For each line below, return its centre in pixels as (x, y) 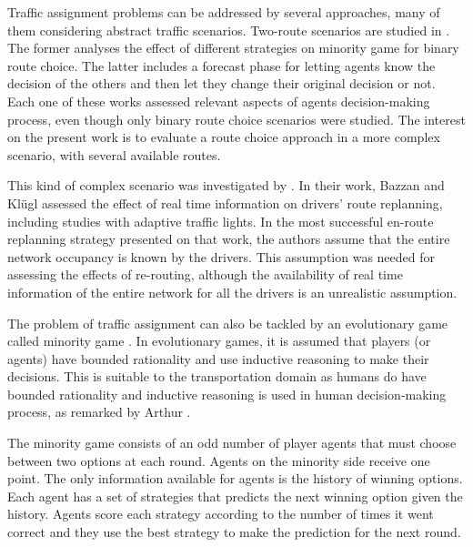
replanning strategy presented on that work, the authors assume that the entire (229, 239)
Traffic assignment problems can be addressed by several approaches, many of (224, 12)
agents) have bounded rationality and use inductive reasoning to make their (218, 358)
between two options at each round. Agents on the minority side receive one (219, 460)
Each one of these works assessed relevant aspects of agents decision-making (219, 101)
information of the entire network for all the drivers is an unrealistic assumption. (232, 292)
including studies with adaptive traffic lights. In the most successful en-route (221, 221)
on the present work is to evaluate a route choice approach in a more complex (224, 137)
